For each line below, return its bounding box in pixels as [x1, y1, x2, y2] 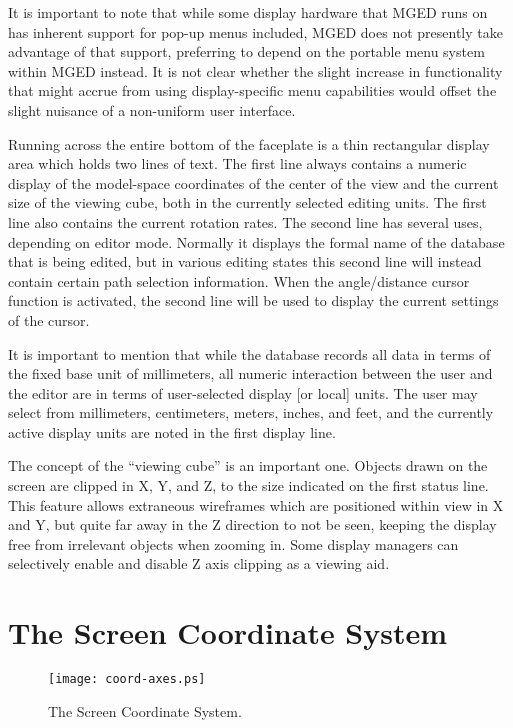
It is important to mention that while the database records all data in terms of [8, 343, 491, 364]
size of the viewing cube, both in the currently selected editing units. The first [8, 192, 487, 213]
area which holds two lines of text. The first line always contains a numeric [8, 153, 467, 174]
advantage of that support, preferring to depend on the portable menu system [8, 41, 485, 62]
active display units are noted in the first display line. [8, 421, 336, 442]
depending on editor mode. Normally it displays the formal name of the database [8, 231, 505, 252]
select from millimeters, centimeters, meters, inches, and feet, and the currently [8, 402, 494, 423]
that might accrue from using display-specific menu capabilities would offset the [8, 80, 497, 101]
